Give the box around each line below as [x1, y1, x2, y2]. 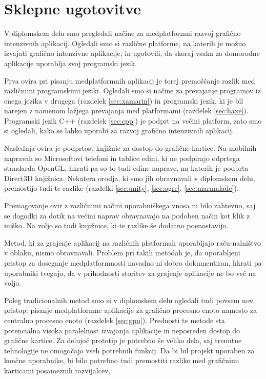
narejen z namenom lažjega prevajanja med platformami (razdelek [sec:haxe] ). [4, 105, 249, 116]
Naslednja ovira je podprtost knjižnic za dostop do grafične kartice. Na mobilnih [4, 143, 257, 153]
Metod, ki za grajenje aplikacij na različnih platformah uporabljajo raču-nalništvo [4, 237, 261, 248]
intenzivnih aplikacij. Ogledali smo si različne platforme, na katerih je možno [4, 37, 246, 48]
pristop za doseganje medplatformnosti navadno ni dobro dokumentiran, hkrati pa [4, 257, 262, 268]
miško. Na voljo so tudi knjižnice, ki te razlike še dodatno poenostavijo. [4, 220, 229, 231]
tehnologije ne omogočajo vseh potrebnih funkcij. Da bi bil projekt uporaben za [4, 345, 255, 355]
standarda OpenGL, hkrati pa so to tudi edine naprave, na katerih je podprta [4, 163, 249, 173]
